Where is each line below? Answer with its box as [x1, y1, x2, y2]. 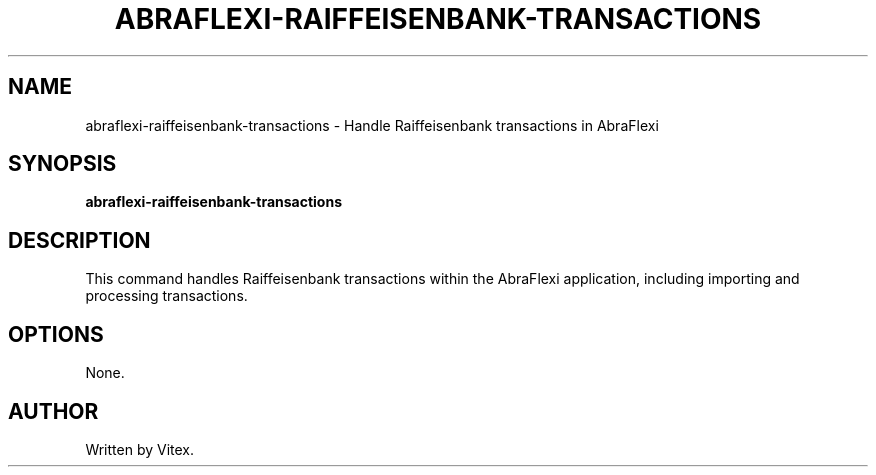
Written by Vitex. [85, 440, 195, 458]
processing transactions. [85, 287, 248, 305]
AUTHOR [8, 398, 99, 424]
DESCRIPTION [8, 227, 151, 253]
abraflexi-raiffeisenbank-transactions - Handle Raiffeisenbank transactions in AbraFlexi [85, 116, 659, 134]
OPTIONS [8, 321, 104, 347]
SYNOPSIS [8, 151, 117, 177]
